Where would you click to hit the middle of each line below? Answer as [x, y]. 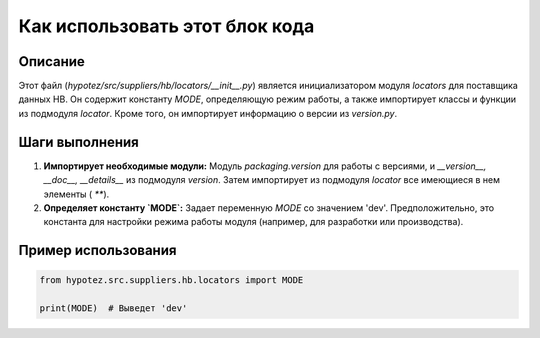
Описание [51, 61]
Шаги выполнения [78, 141]
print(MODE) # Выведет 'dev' [113, 308]
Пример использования [97, 250]
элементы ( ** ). [76, 194]
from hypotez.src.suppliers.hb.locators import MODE [171, 280]
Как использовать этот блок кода [166, 26]
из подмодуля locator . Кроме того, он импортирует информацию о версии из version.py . [208, 113]
